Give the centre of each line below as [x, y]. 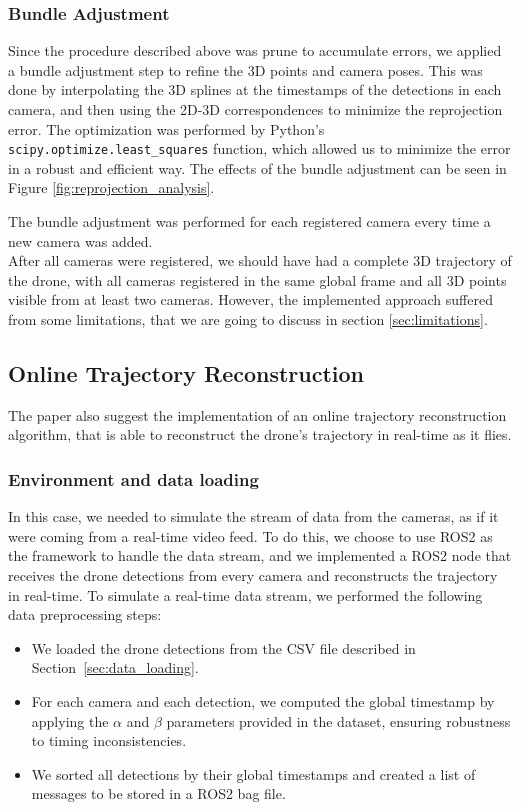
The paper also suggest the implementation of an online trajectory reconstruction [257, 414]
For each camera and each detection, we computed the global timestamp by [263, 700]
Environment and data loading [133, 478]
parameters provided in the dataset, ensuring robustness [338, 720]
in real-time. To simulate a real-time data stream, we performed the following [245, 594]
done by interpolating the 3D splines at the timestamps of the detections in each [255, 89]
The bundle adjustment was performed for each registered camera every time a [249, 221]
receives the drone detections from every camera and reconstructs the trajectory [253, 574]
